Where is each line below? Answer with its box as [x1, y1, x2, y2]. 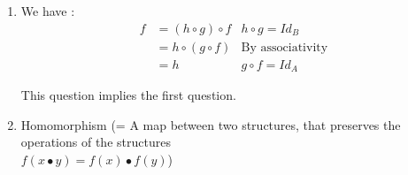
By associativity [241, 41, 328, 54]
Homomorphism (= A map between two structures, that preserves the [20, 115, 401, 133]
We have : [20, 2, 75, 19]
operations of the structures [20, 133, 171, 151]
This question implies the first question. [20, 86, 236, 104]
